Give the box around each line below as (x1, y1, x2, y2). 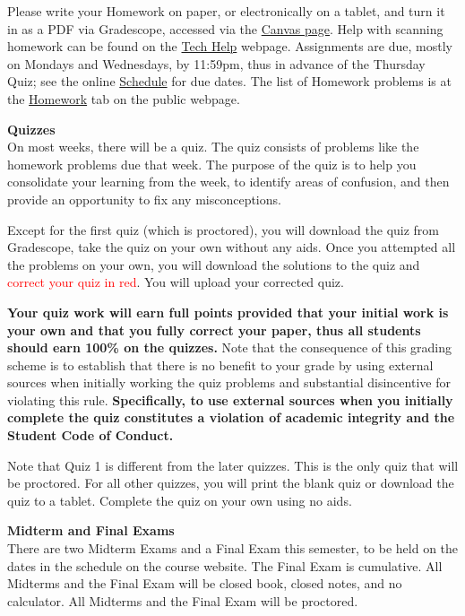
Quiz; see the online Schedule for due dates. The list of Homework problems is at (7, 72, 452, 91)
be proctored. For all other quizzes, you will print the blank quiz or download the (7, 473, 454, 492)
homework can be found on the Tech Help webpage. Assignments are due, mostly (7, 37, 452, 56)
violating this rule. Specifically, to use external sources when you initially (7, 390, 453, 409)
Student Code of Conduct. (7, 426, 174, 445)
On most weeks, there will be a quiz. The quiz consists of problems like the (7, 137, 419, 156)
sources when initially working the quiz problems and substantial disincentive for (7, 373, 451, 392)
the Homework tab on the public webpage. (7, 89, 240, 108)
